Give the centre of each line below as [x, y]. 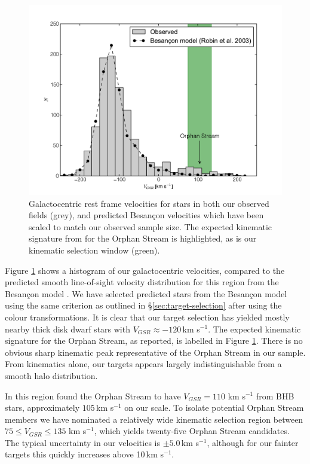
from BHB [275, 396]
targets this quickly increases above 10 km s [85, 454]
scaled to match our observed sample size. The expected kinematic [151, 226]
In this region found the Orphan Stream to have [93, 396]
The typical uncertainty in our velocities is [83, 442]
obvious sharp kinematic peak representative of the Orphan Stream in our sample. [155, 352]
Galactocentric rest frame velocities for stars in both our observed [149, 203]
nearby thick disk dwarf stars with [67, 329]
